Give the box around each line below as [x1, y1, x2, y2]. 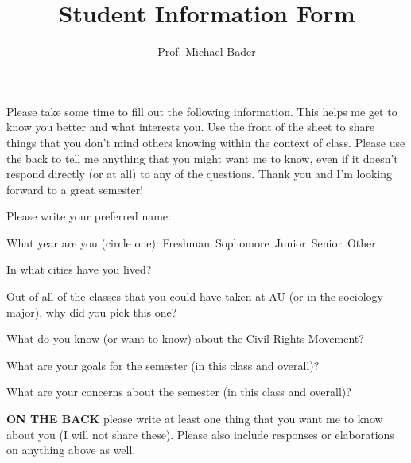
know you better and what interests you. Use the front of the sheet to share [6, 119, 375, 135]
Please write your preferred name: [6, 208, 171, 224]
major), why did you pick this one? [6, 303, 177, 320]
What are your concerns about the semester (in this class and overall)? [6, 383, 351, 400]
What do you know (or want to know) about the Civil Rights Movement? [6, 330, 364, 347]
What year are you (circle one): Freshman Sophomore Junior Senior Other [6, 234, 376, 251]
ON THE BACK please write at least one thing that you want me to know [6, 410, 383, 427]
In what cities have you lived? [6, 261, 152, 278]
